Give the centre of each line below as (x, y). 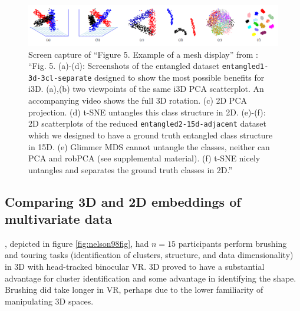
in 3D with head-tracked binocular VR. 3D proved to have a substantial (135, 267)
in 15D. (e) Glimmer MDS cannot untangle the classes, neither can (149, 146)
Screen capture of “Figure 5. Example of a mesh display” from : (143, 54)
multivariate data (58, 219)
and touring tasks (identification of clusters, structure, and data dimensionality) (149, 255)
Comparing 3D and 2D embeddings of (123, 201)
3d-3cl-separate (60, 78)
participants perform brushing (233, 243)
